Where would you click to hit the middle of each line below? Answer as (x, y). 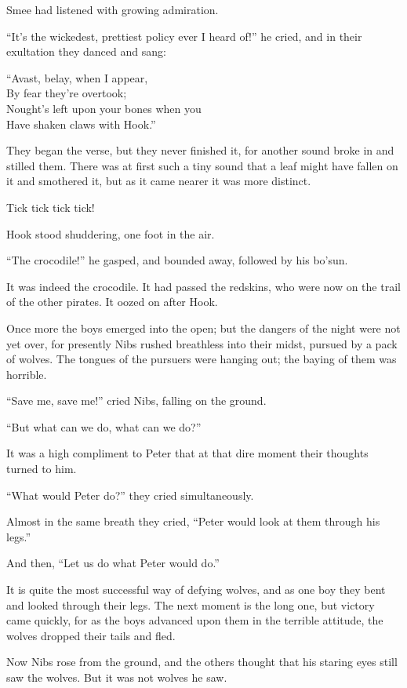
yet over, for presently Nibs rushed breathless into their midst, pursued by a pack (202, 343)
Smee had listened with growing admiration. (113, 9)
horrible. (27, 374)
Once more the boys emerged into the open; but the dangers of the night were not (203, 328)
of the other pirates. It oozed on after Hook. (112, 302)
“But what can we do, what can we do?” (104, 426)
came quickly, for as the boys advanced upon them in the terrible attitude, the (195, 620)
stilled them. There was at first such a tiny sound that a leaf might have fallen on (202, 165)
